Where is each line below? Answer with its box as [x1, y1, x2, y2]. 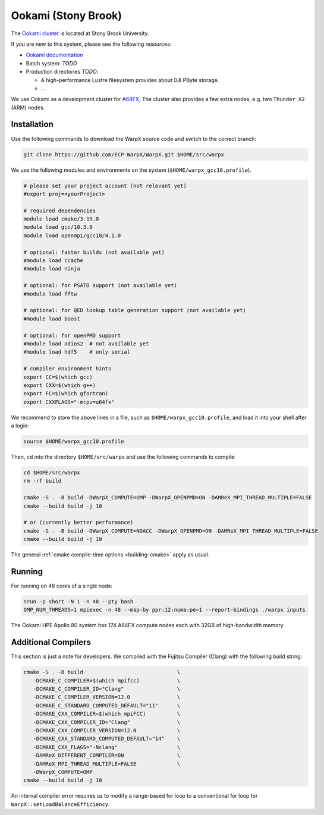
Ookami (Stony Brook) [11, 9, 122, 22]
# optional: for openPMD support [23, 332, 121, 339]
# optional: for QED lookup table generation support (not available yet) [23, 307, 247, 314]
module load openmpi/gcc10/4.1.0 [23, 232, 121, 239]
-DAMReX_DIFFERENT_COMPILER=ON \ [33, 752, 181, 759]
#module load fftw [23, 290, 77, 297]
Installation [11, 119, 54, 130]
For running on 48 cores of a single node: [11, 583, 113, 590]
